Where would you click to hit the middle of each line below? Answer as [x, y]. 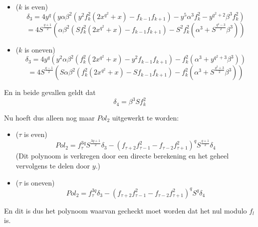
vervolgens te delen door [53, 166]
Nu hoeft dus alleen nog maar [49, 117]
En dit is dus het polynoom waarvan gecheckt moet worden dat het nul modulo [126, 210]
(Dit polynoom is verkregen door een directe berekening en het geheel [122, 156]
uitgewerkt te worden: [145, 117]
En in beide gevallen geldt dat [50, 92]
